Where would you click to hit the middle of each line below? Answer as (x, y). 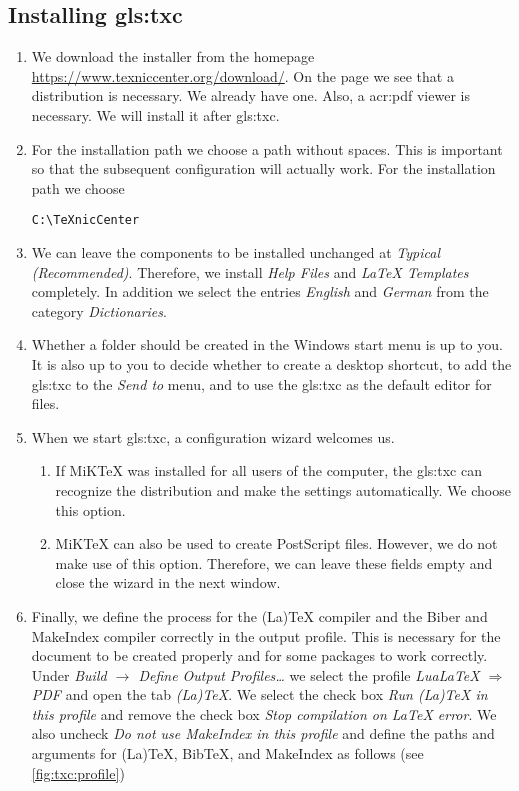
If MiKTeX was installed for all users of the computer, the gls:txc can (268, 470)
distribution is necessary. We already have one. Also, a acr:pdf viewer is (250, 95)
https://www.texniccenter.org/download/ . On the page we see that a (242, 75)
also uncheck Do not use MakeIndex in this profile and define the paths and (263, 733)
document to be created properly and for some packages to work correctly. (259, 655)
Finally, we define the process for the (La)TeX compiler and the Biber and (259, 615)
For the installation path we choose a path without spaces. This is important (267, 148)
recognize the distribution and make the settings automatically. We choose (283, 489)
